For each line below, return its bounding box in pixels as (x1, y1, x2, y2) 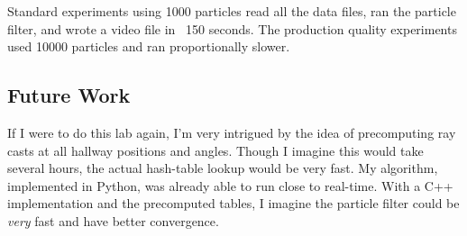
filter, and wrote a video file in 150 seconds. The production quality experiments (7, 19, 457, 38)
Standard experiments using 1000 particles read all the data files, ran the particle (7, 2, 456, 20)
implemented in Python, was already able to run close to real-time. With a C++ (7, 176, 453, 195)
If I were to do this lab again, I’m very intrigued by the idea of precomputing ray (7, 123, 456, 141)
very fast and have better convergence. (7, 211, 219, 230)
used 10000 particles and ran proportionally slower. (7, 37, 290, 56)
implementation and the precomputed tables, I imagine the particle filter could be (7, 194, 460, 213)
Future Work (7, 81, 131, 109)
